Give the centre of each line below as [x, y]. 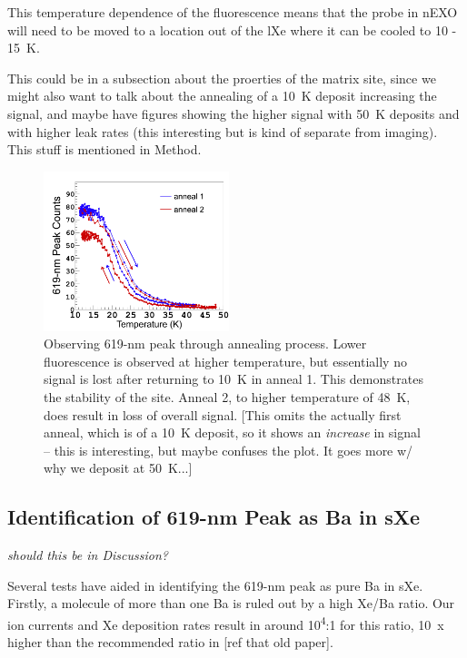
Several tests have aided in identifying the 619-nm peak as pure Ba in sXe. [215, 585]
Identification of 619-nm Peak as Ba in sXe [214, 517]
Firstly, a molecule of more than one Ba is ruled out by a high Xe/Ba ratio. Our [231, 603]
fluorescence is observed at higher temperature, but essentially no [225, 361]
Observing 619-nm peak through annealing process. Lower [205, 344]
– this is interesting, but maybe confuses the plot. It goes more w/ [229, 450]
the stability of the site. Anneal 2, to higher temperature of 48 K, [227, 396]
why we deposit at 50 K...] [118, 468]
